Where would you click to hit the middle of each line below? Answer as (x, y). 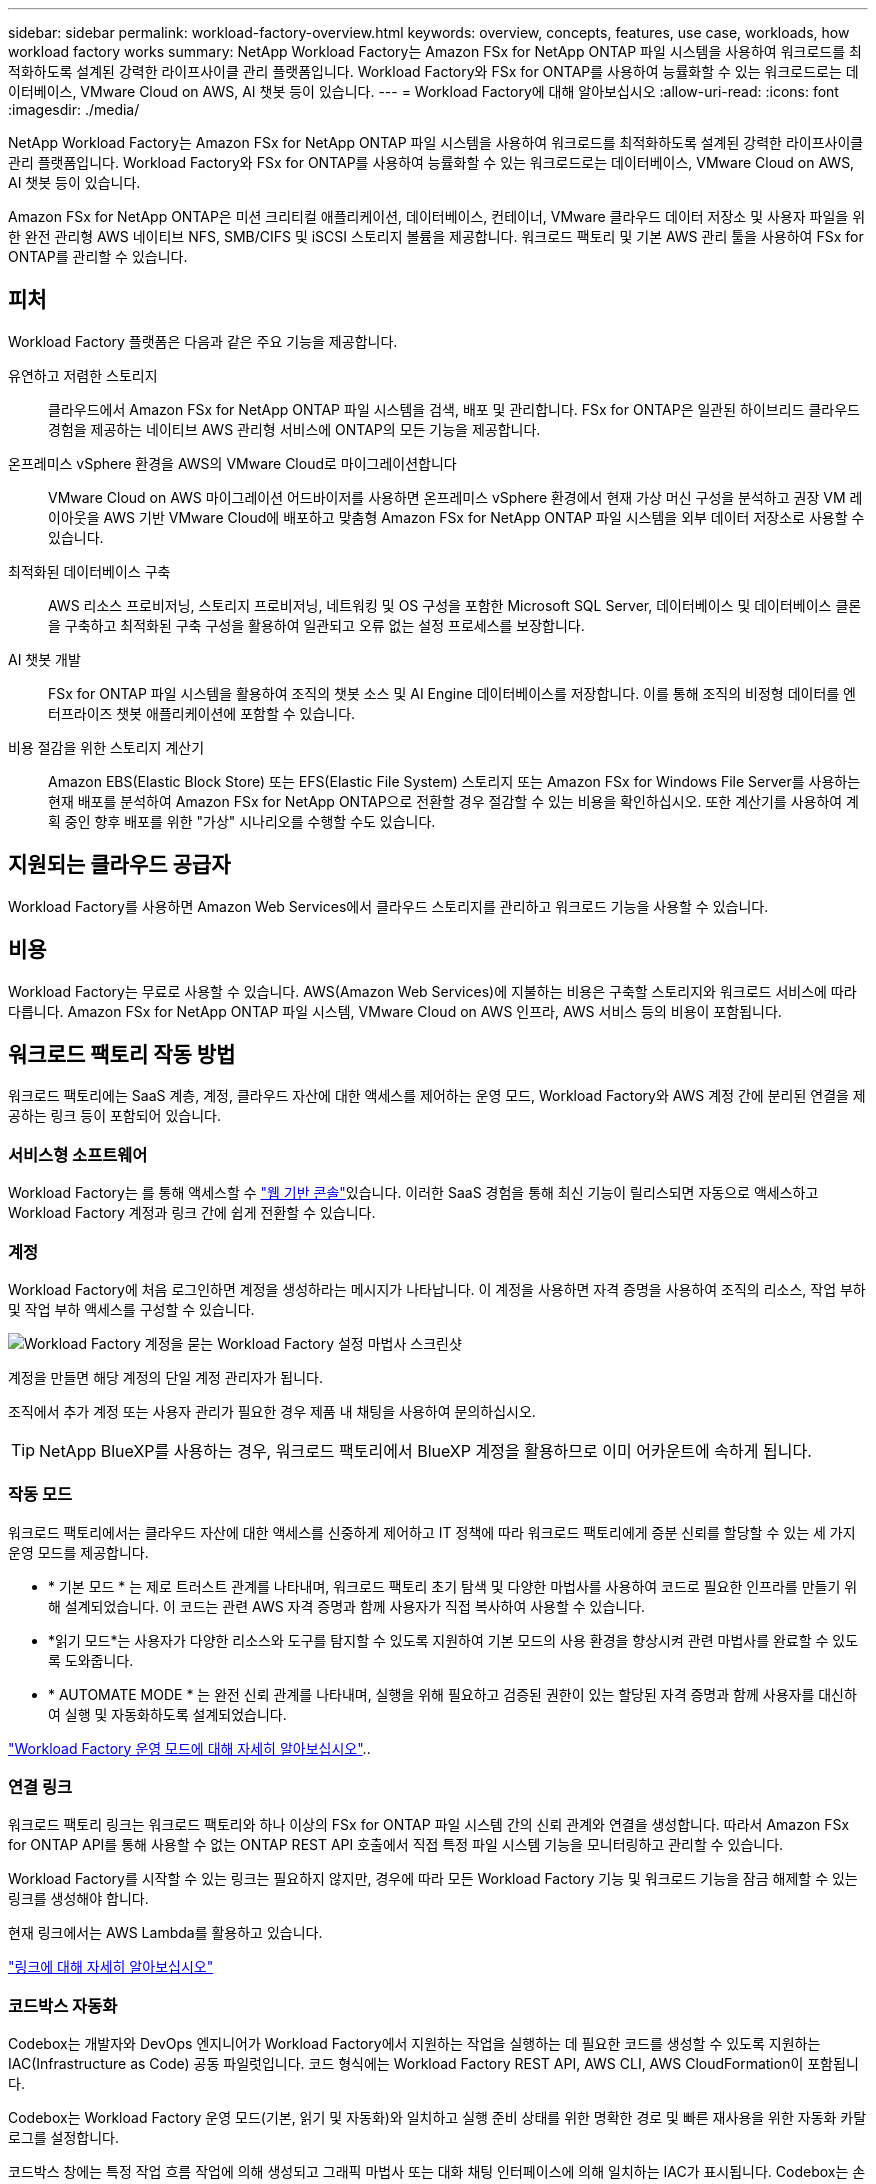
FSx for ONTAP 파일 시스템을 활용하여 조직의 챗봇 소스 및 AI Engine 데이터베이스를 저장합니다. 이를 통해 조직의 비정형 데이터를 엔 (452, 693)
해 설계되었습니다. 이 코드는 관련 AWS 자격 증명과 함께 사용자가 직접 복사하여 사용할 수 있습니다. (347, 1606)
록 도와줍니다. (91, 1660)
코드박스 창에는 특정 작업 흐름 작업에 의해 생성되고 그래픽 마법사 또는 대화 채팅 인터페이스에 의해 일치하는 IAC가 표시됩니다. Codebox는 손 (437, 2172)
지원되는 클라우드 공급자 (119, 865)
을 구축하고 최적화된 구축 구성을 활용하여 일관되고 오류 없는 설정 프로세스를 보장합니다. (316, 625)
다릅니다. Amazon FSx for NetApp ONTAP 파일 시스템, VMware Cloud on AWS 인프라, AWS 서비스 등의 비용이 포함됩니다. (395, 1011)
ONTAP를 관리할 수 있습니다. (98, 256)
